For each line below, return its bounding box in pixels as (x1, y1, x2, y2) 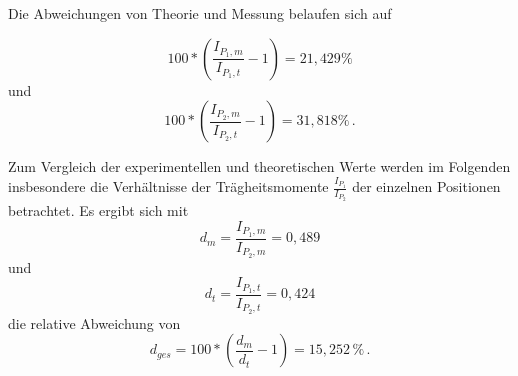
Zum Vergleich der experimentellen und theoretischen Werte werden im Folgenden (8, 156, 511, 177)
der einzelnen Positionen (352, 176, 501, 197)
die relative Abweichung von (8, 312, 181, 333)
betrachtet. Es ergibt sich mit (8, 200, 189, 221)
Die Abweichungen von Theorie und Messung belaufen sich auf (8, 3, 392, 23)
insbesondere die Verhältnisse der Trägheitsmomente (8, 176, 329, 197)
